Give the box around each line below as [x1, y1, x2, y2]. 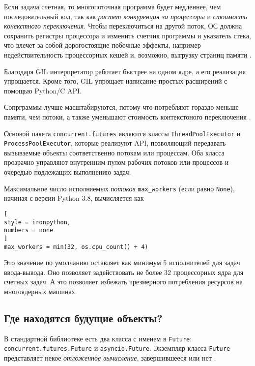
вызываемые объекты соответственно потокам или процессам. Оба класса [4, 147, 225, 157]
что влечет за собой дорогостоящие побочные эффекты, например [4, 40, 201, 50]
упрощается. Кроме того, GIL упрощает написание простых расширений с [4, 76, 227, 86]
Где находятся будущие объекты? [4, 310, 163, 325]
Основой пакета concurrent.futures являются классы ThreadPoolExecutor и [4, 128, 241, 138]
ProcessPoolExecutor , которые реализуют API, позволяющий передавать [4, 138, 226, 148]
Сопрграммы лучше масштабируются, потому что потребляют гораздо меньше [4, 102, 239, 112]
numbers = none [4, 227, 54, 234]
